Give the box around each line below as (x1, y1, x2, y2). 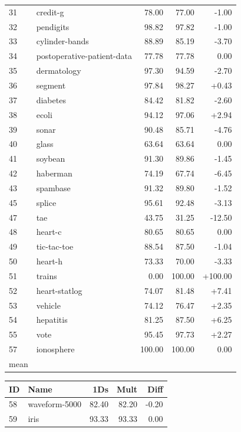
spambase (36, 181, 71, 194)
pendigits (36, 20, 70, 32)
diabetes (36, 93, 66, 106)
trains (36, 269, 57, 282)
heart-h (36, 255, 63, 267)
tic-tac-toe (36, 240, 74, 253)
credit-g (36, 5, 64, 18)
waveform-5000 (28, 398, 82, 410)
